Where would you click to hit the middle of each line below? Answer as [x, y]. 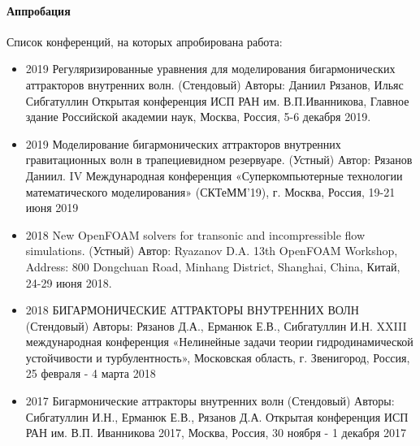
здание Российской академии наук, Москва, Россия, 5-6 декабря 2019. [198, 117]
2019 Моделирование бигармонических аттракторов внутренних [183, 143]
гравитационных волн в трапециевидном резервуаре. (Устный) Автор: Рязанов [219, 160]
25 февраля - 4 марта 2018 [91, 373]
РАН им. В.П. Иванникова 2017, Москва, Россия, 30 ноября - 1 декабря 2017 [216, 433]
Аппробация [39, 10]
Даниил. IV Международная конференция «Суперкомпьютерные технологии [214, 175]
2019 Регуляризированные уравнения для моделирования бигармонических [210, 69]
